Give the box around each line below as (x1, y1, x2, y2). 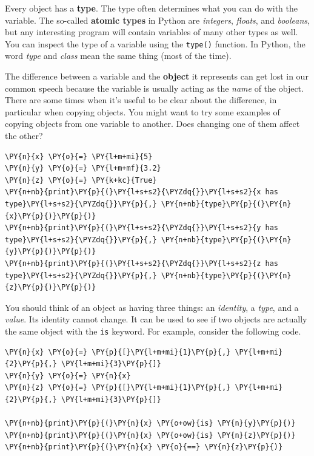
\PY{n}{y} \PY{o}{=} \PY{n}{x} (5, 371, 131, 380)
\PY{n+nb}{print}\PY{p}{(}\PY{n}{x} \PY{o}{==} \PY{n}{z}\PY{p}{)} (5, 443, 283, 452)
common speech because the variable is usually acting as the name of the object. (5, 81, 304, 94)
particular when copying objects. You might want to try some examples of (5, 105, 280, 118)
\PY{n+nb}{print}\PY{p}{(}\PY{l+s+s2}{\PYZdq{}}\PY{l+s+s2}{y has (5, 223, 279, 233)
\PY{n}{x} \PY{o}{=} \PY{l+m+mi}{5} (5, 152, 153, 161)
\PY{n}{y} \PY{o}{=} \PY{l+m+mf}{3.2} (5, 164, 161, 173)
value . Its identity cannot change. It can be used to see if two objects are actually (5, 313, 307, 325)
